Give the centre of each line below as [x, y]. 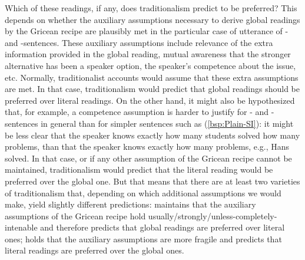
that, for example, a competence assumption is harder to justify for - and [137, 112]
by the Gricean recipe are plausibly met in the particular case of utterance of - [147, 31]
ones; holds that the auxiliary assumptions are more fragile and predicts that [143, 238]
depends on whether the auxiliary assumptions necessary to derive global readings [152, 19]
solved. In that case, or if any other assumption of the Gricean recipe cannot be [148, 158]
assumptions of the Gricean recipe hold [75, 215]
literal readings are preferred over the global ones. [95, 250]
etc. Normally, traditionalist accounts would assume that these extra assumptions [152, 77]
